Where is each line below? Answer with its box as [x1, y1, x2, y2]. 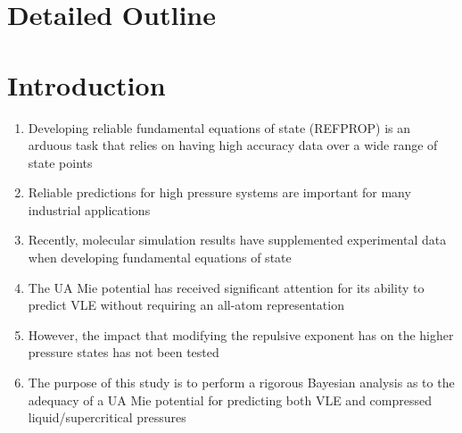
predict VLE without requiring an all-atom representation [28, 296, 344, 314]
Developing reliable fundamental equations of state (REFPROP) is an [28, 118, 411, 137]
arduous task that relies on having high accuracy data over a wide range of [28, 136, 438, 154]
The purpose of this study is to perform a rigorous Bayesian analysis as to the [28, 373, 455, 392]
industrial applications [28, 200, 151, 219]
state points [28, 153, 93, 171]
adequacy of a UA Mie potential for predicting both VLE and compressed [28, 390, 432, 409]
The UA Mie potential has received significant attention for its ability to [28, 278, 425, 296]
